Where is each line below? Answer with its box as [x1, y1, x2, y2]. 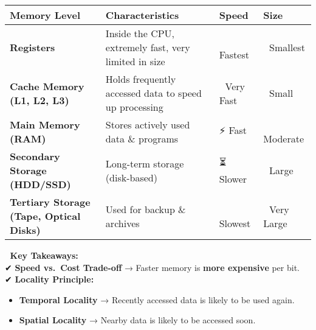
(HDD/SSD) [10, 177, 71, 191]
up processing [105, 100, 163, 114]
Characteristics [105, 8, 179, 22]
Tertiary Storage [10, 195, 91, 209]
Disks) [10, 223, 41, 237]
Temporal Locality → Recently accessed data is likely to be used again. [19, 293, 295, 306]
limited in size [105, 54, 165, 68]
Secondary [10, 149, 60, 163]
